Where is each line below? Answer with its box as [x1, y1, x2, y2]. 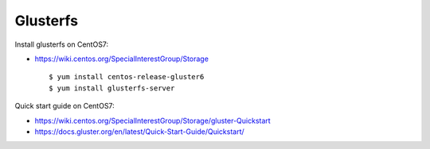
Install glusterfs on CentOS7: [14, 40, 109, 49]
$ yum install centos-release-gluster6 [49, 72, 205, 82]
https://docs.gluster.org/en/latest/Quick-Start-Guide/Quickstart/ [34, 127, 244, 136]
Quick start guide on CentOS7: [14, 101, 115, 111]
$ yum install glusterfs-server [49, 83, 175, 93]
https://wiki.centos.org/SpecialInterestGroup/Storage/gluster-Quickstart [34, 116, 271, 125]
